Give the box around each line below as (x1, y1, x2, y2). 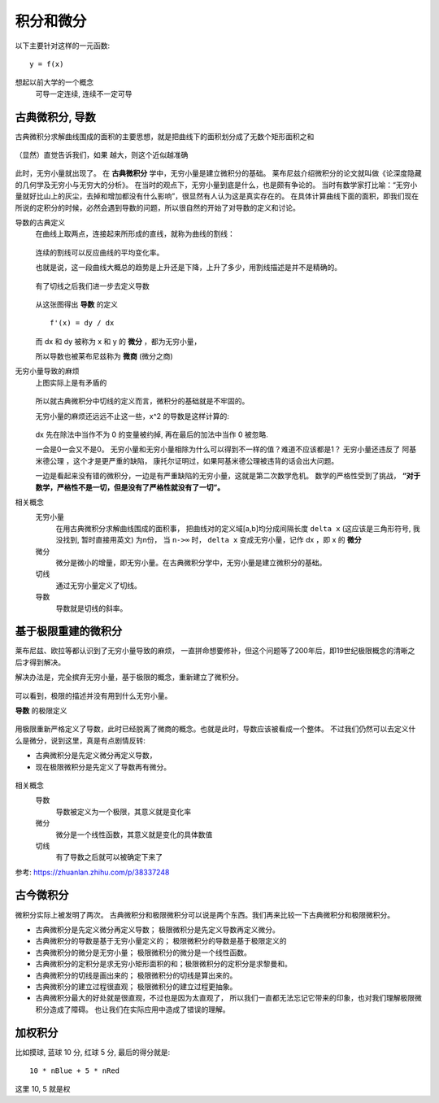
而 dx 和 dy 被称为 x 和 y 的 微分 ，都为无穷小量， (35, 336, 202, 346)
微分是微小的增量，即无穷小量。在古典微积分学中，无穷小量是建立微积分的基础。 (55, 557, 327, 567)
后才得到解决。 (15, 657, 65, 667)
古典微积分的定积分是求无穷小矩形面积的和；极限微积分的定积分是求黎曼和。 (35, 959, 292, 969)
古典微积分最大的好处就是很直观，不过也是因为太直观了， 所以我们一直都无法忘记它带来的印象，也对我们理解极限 (35, 993, 415, 1003)
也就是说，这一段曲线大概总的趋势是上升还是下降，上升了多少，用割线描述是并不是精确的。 (35, 263, 341, 272)
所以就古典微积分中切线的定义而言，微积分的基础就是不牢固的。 (35, 396, 250, 406)
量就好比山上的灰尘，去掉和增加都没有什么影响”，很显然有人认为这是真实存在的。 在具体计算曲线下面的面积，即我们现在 (15, 191, 419, 201)
